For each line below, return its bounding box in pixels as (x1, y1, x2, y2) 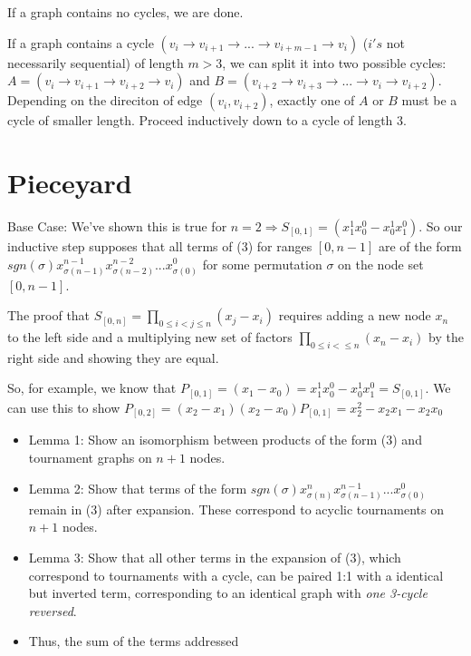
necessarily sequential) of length (7, 53, 184, 72)
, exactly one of (269, 91, 355, 110)
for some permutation (202, 254, 322, 273)
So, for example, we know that (7, 378, 177, 397)
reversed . (28, 601, 77, 620)
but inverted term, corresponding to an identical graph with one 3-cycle (28, 583, 428, 602)
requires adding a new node (278, 306, 431, 325)
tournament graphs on (28, 448, 152, 467)
